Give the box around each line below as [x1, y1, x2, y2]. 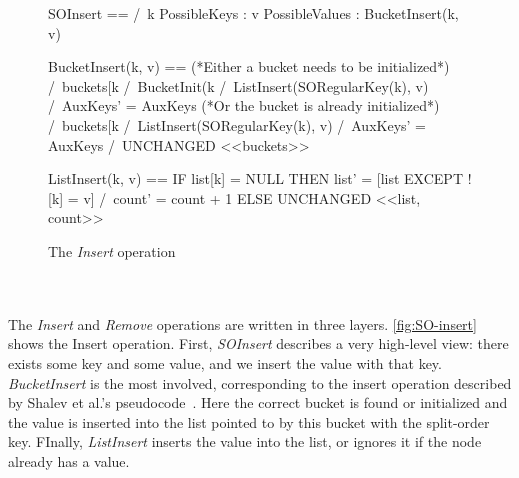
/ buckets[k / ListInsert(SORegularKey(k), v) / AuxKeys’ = [48, 114, 427, 135]
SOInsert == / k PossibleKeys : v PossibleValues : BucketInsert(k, [48, 3, 459, 23]
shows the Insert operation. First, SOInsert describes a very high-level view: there [8, 333, 509, 354]
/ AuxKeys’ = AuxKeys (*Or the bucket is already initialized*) [48, 95, 440, 116]
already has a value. [8, 450, 130, 471]
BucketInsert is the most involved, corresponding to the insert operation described [8, 372, 512, 393]
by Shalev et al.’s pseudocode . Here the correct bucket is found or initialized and [8, 392, 508, 413]
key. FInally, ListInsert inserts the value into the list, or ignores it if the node [8, 431, 482, 452]
